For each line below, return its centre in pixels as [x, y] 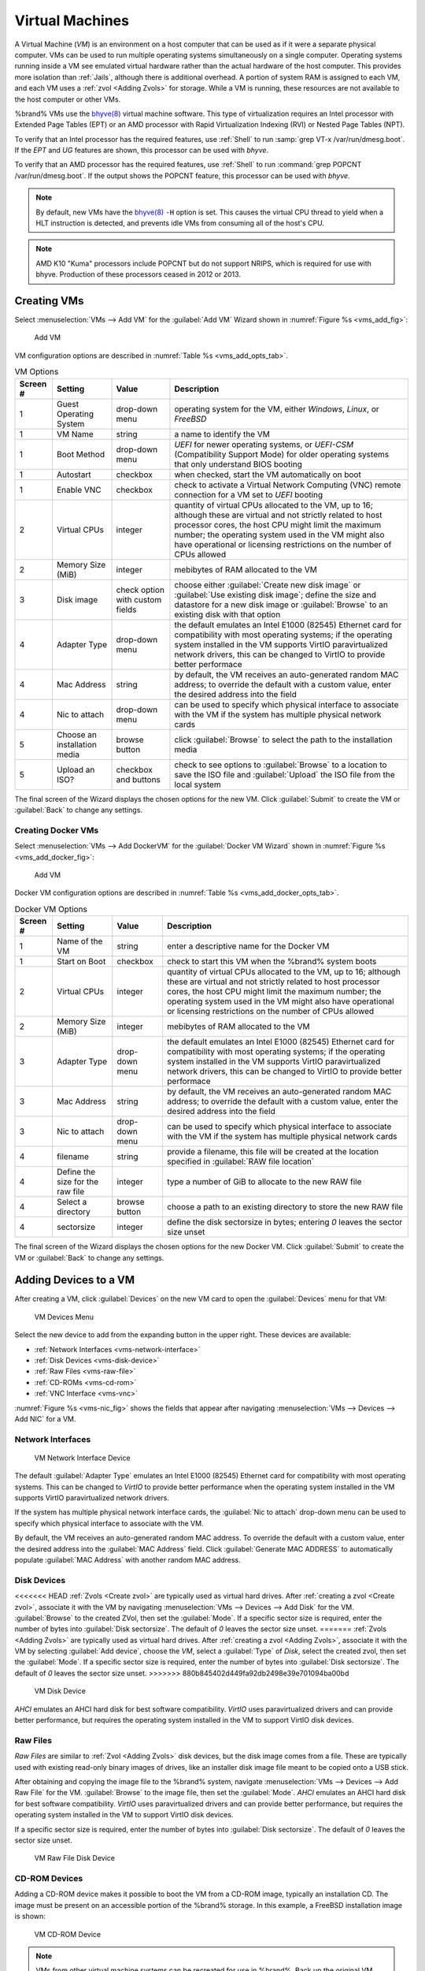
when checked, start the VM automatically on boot [268, 475]
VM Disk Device [60, 1691]
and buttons [139, 779]
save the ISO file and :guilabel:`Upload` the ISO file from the [285, 774]
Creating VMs [49, 301]
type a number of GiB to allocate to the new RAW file [264, 1182]
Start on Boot [81, 962]
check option [140, 590]
